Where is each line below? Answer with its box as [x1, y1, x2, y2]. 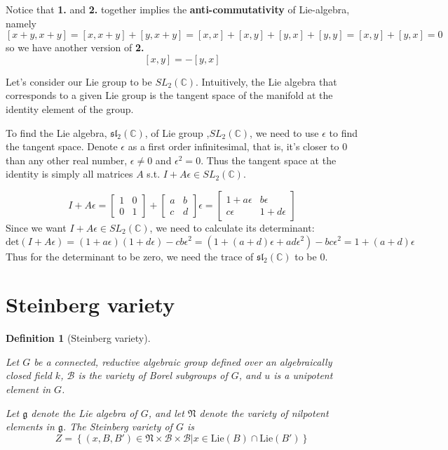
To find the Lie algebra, [6, 125, 107, 140]
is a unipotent [273, 368, 333, 383]
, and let [148, 405, 184, 420]
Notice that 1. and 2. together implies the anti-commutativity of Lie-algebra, [6, 2, 350, 16]
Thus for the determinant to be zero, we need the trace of [6, 249, 254, 263]
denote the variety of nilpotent [199, 405, 329, 420]
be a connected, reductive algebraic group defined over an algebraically [34, 354, 332, 369]
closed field [6, 368, 52, 383]
